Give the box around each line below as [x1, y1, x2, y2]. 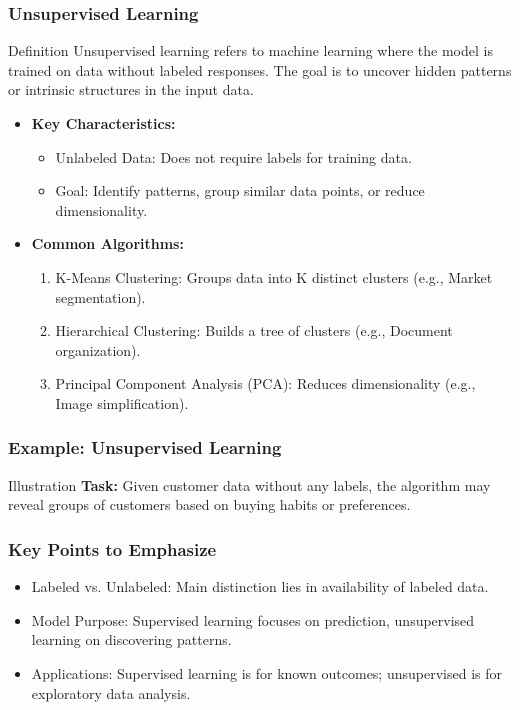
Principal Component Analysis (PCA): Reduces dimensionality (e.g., [55, 373, 476, 394]
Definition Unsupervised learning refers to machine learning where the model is [8, 40, 493, 61]
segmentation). [55, 286, 146, 307]
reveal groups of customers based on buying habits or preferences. [8, 494, 411, 515]
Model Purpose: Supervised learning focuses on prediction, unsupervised [31, 609, 475, 630]
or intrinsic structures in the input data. [8, 79, 254, 100]
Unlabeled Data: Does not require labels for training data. [55, 146, 412, 167]
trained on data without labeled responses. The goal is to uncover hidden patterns [8, 59, 512, 80]
